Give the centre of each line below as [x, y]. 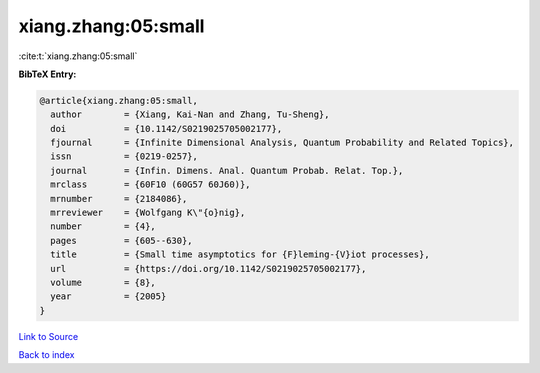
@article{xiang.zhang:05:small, [119, 100]
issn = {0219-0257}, [124, 156]
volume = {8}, [103, 282]
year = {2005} [108, 296]
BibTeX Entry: [47, 74]
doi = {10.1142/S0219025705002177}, [166, 128]
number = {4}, [103, 226]
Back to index [46, 355]
